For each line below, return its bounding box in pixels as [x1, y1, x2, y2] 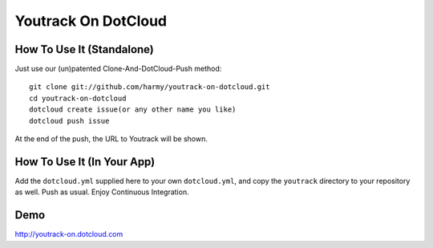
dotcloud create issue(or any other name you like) [29, 105, 237, 114]
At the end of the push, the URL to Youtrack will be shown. [14, 134, 208, 144]
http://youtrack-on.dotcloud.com [14, 230, 123, 239]
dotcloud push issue [29, 116, 110, 125]
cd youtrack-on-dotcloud [29, 93, 127, 103]
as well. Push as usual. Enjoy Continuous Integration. [14, 187, 189, 197]
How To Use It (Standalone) [14, 43, 154, 56]
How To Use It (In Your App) [14, 155, 156, 169]
